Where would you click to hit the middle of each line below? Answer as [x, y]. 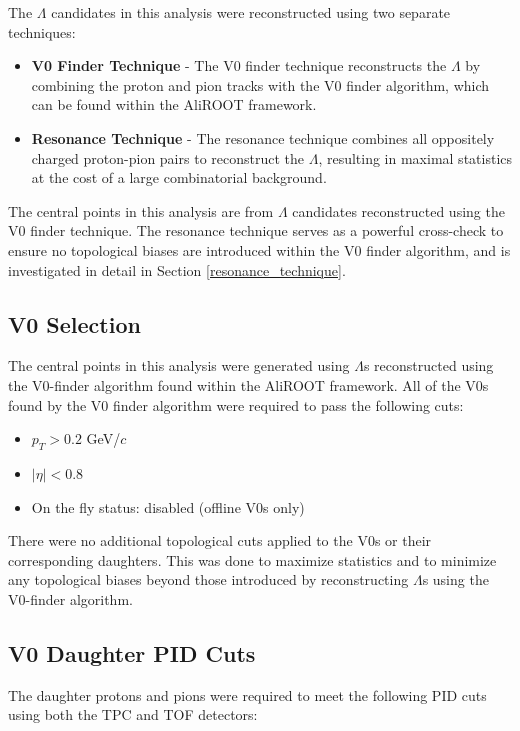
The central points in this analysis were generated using [179, 365]
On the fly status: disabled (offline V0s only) [168, 506]
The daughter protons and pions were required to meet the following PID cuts [247, 694]
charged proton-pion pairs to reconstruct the [167, 157]
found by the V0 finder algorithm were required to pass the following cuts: [236, 404]
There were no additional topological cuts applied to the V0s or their [220, 540]
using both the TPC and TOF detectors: [133, 714]
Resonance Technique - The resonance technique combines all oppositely [263, 137]
